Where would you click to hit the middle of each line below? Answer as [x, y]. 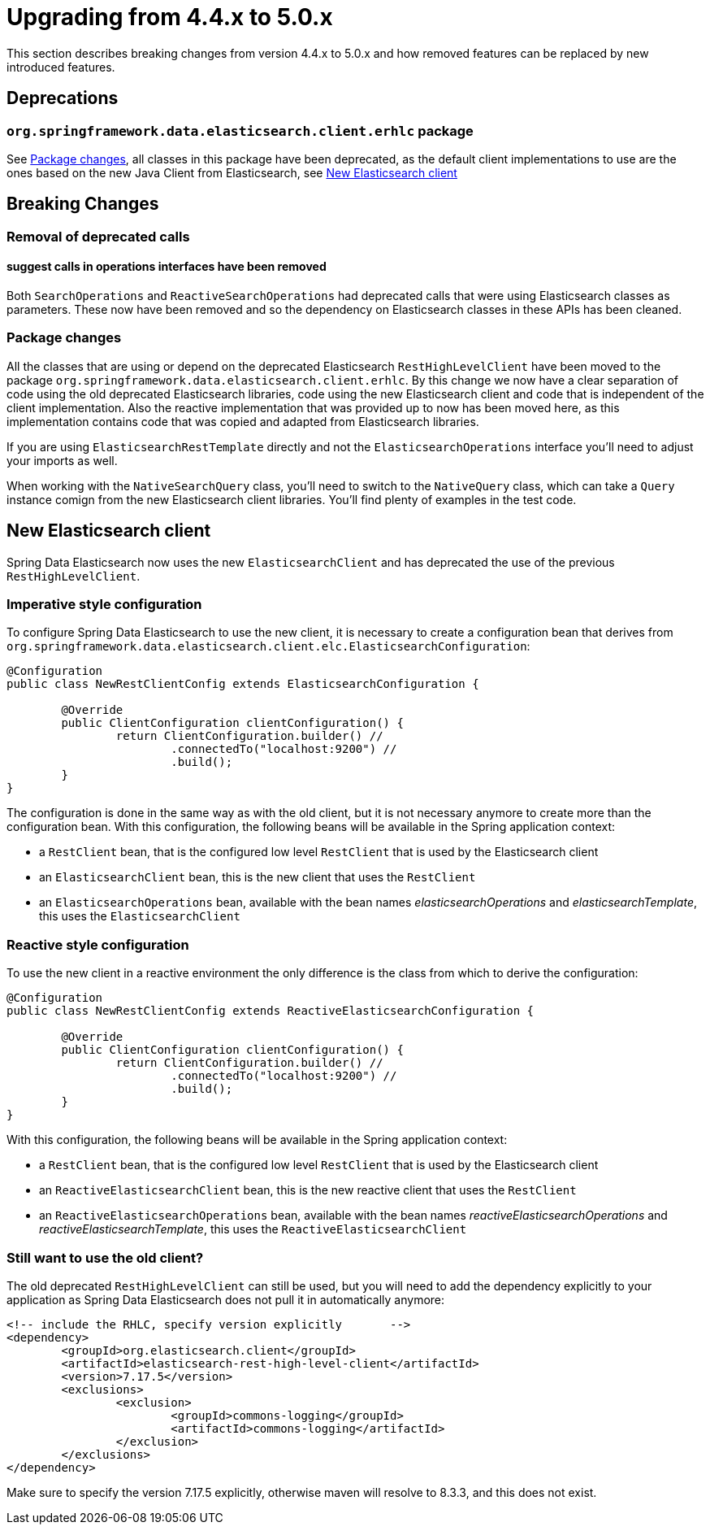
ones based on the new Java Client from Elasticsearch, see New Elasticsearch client [232, 172]
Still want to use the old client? [105, 1257]
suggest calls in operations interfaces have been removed [167, 267]
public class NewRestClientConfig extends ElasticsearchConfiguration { [243, 684]
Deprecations [63, 98]
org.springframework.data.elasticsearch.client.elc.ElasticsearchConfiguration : [268, 646]
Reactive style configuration [98, 944]
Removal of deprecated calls [98, 236]
